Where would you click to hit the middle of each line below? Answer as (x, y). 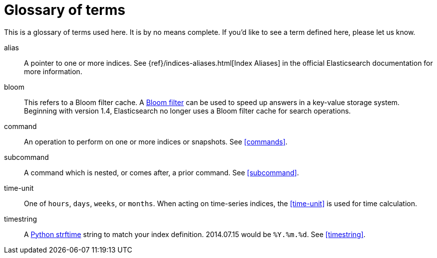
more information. (53, 71)
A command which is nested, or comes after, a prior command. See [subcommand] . (162, 172)
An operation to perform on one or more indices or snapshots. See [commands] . (156, 141)
